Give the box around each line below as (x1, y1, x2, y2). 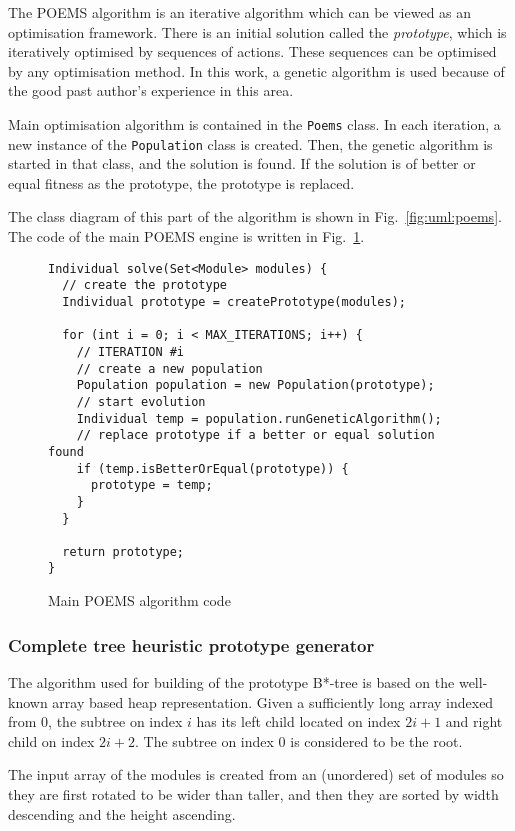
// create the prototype (62, 278, 227, 293)
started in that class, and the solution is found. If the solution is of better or (8, 153, 476, 174)
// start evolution (76, 394, 206, 409)
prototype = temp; (90, 478, 213, 493)
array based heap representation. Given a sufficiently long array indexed (52, 691, 494, 712)
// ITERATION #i (76, 344, 185, 359)
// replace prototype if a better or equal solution (76, 428, 435, 443)
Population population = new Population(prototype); (76, 378, 435, 393)
